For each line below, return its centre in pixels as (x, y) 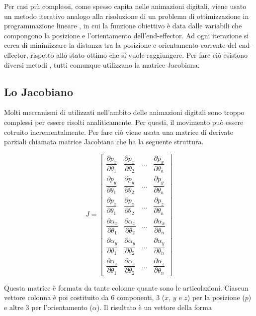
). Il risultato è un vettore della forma (154, 307)
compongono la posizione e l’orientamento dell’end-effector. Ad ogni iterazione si (127, 35)
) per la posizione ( (216, 297)
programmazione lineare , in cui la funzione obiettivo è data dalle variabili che (123, 26)
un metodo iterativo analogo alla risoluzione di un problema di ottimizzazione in (127, 16)
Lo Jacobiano (39, 91)
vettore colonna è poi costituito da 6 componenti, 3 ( (85, 297)
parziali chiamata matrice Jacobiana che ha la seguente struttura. (104, 142)
